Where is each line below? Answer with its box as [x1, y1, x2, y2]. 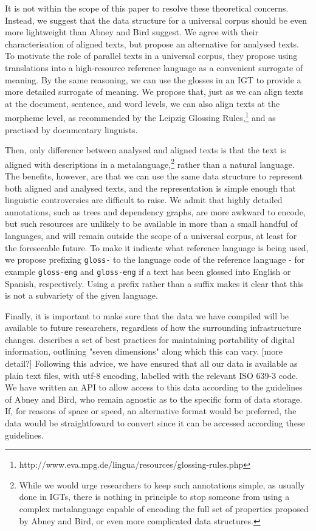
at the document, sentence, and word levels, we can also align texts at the [5, 97, 280, 109]
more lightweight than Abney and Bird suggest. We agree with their [5, 26, 259, 38]
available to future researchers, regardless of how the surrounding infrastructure [5, 321, 301, 334]
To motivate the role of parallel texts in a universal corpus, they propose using [5, 49, 298, 62]
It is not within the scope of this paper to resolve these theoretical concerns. [5, 2, 289, 14]
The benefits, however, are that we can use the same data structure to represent [5, 170, 303, 182]
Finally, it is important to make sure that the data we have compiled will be [5, 309, 289, 322]
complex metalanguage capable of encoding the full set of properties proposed [19, 502, 309, 515]
